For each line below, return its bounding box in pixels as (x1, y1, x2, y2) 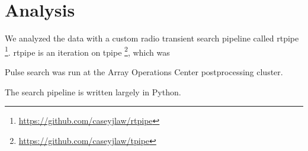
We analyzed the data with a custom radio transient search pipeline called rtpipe (5, 32, 299, 44)
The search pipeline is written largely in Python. (5, 85, 181, 98)
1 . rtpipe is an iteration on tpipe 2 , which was (5, 44, 170, 58)
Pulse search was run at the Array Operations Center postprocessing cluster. (5, 65, 283, 78)
